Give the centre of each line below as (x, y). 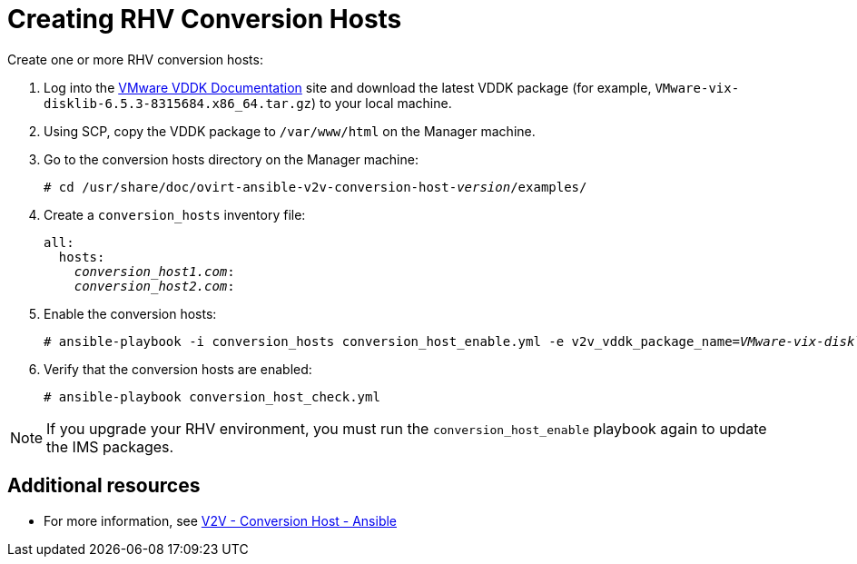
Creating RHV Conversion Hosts (205, 19)
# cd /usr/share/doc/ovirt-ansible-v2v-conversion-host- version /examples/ (315, 187)
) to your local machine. (382, 103)
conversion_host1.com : (154, 271)
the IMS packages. (110, 446)
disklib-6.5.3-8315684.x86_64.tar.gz (178, 103)
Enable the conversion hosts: (130, 313)
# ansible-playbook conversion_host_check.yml (212, 396)
